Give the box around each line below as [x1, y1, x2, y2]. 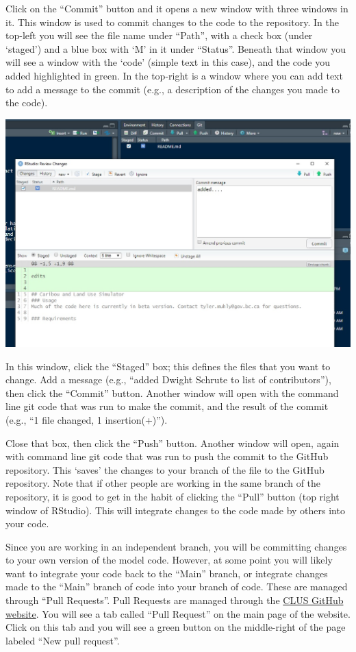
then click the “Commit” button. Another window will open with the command [5, 385, 339, 400]
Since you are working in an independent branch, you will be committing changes [5, 539, 347, 553]
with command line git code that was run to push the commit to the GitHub [5, 449, 329, 463]
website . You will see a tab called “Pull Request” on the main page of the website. [5, 606, 351, 620]
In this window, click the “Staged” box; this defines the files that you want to [5, 359, 331, 373]
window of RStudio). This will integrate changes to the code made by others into [5, 503, 345, 517]
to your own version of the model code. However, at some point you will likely [5, 553, 333, 567]
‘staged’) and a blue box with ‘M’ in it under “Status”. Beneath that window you [5, 41, 346, 56]
